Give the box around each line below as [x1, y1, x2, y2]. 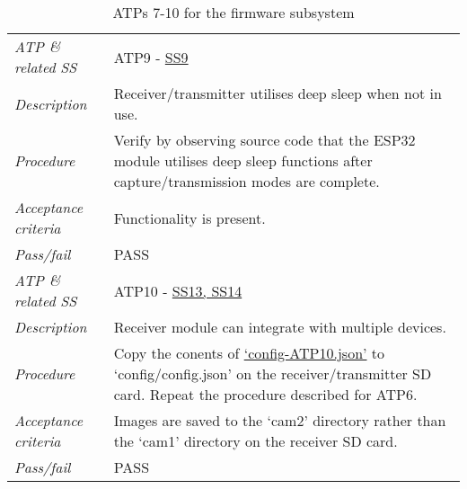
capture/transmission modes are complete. [113, 171, 380, 191]
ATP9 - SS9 [113, 46, 189, 67]
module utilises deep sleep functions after [113, 150, 373, 171]
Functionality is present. [113, 207, 266, 228]
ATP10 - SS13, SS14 [113, 280, 242, 301]
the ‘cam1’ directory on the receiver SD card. [113, 431, 398, 451]
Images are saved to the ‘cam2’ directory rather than [113, 410, 446, 431]
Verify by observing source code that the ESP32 [113, 129, 416, 150]
